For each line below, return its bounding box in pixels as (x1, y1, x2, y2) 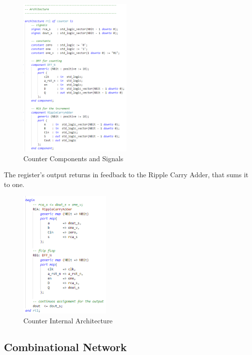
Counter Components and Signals (23, 153, 124, 163)
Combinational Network (4, 339, 127, 354)
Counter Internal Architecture (23, 315, 113, 325)
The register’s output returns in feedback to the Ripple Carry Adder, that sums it (4, 169, 249, 180)
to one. (4, 179, 24, 189)
